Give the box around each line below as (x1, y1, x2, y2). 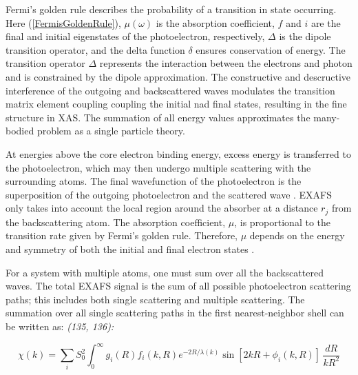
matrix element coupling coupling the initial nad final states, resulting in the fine (6, 97, 347, 111)
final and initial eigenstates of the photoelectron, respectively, (6, 29, 265, 43)
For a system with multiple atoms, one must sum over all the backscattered (6, 265, 324, 279)
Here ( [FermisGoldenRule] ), (6, 15, 121, 30)
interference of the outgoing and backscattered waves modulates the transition (6, 83, 335, 97)
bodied (6, 123, 34, 138)
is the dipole (279, 29, 331, 43)
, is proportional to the (234, 214, 331, 229)
